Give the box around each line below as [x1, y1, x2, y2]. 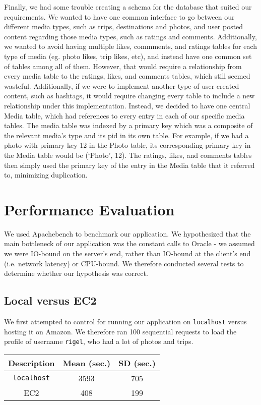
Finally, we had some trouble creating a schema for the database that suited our [4, 2, 252, 12]
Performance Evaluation [4, 199, 175, 219]
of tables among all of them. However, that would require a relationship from [4, 61, 242, 71]
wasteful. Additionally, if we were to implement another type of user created [4, 80, 239, 91]
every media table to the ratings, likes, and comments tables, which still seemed [4, 71, 250, 81]
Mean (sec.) [62, 357, 111, 369]
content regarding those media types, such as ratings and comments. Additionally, [4, 31, 257, 41]
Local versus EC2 [4, 293, 97, 308]
